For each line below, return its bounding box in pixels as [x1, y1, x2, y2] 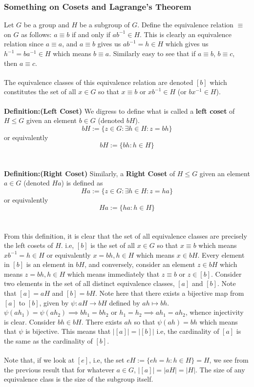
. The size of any [195, 364, 245, 374]
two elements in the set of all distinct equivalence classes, [4, 278, 175, 288]
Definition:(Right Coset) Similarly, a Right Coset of [4, 168, 175, 178]
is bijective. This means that [25, 326, 111, 336]
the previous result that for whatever [4, 364, 114, 374]
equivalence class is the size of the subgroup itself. [4, 374, 153, 384]
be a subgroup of [79, 20, 130, 30]
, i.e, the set [89, 355, 125, 365]
